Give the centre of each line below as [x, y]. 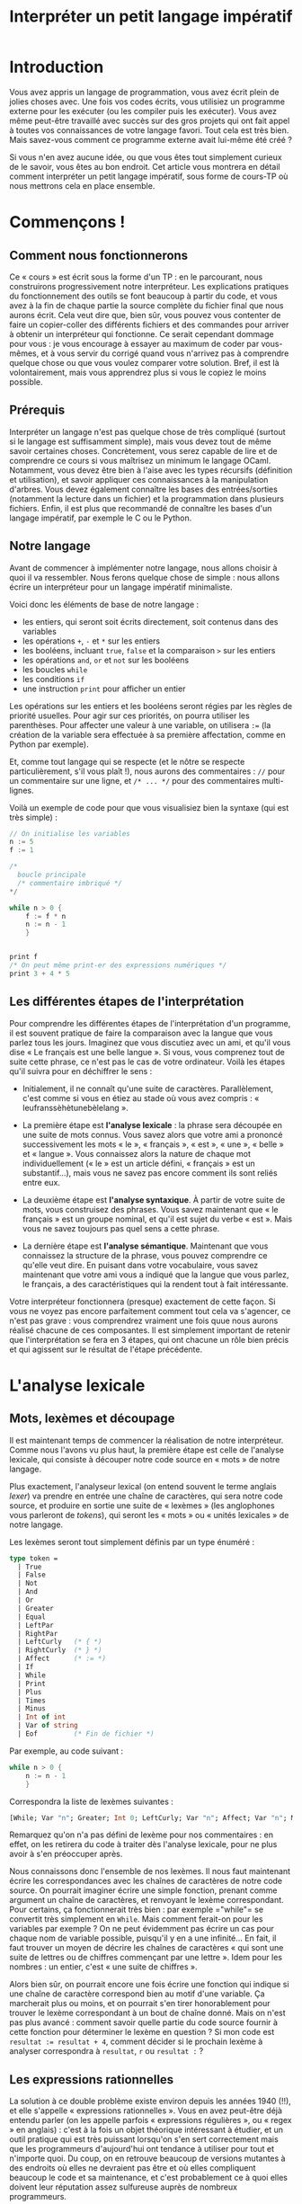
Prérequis [37, 410]
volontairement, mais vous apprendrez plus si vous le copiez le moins [138, 372]
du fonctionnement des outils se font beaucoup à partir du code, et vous [143, 296]
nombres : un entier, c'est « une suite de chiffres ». [103, 1967]
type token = [34, 1558]
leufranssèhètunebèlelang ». [75, 1107]
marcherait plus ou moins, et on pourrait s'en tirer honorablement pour [140, 2004]
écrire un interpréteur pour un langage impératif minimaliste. [121, 587]
